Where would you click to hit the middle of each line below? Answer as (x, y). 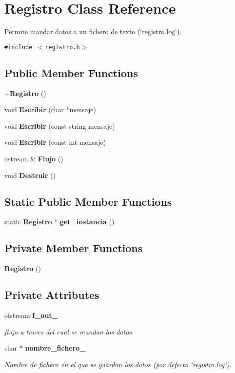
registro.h (62, 47)
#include (19, 47)
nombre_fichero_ (55, 348)
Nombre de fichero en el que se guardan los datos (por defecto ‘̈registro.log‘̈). (118, 364)
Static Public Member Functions (88, 201)
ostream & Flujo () (34, 158)
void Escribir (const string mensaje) (60, 126)
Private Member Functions (74, 248)
